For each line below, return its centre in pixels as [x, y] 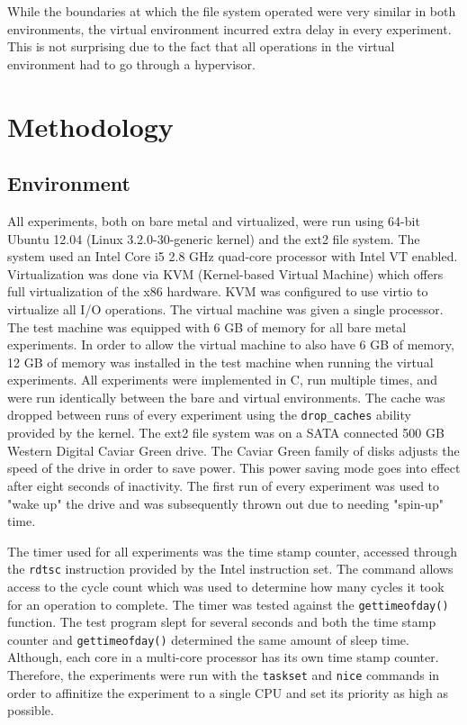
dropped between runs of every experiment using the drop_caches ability [209, 415]
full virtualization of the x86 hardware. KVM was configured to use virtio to [218, 291]
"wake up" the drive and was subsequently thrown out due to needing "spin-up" [225, 503]
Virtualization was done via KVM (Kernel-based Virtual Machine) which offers [225, 273]
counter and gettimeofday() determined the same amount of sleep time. [208, 639]
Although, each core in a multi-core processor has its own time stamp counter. [223, 657]
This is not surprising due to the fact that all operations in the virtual [201, 46]
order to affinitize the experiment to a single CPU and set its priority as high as [228, 692]
